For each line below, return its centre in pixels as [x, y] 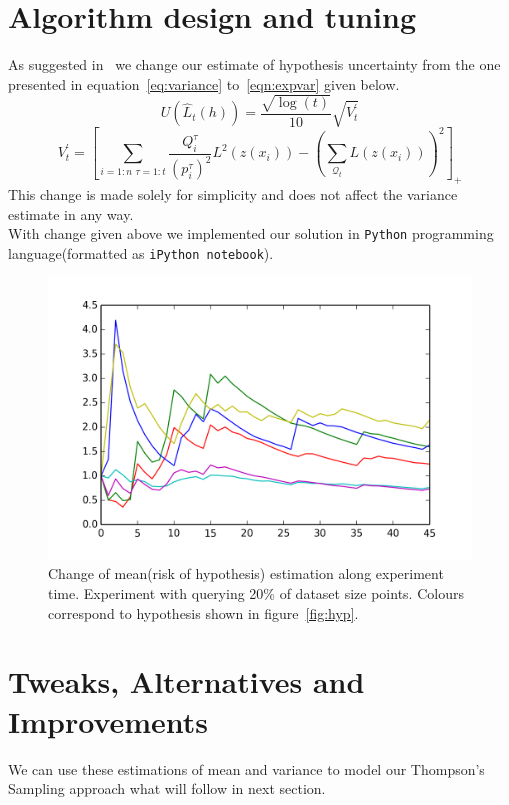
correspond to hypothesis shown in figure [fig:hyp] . [203, 612]
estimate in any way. [71, 213]
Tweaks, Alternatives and [186, 681]
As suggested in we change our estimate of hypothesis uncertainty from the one [254, 64]
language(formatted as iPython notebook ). [141, 252]
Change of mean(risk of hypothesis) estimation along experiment [246, 573]
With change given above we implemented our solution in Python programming [251, 233]
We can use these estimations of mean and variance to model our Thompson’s [246, 768]
